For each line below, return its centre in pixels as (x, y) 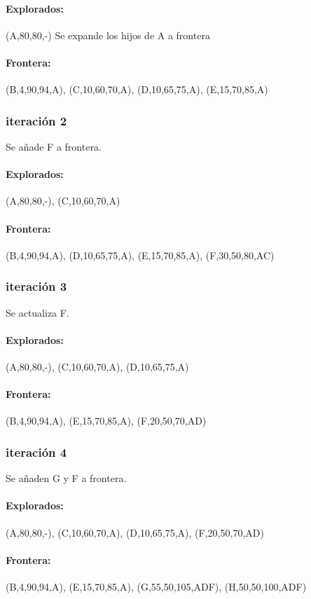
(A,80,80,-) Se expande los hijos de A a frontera (108, 35)
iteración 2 (36, 120)
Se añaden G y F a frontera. (66, 478)
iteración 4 (36, 452)
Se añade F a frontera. (54, 146)
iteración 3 (36, 286)
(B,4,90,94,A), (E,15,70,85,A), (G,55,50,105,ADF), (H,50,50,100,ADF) (156, 586)
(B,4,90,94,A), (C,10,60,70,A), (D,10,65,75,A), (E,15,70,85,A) (137, 89)
